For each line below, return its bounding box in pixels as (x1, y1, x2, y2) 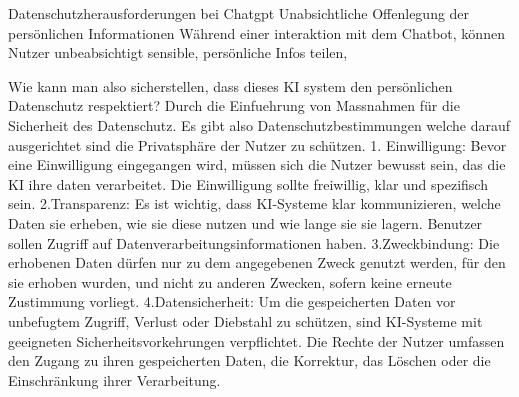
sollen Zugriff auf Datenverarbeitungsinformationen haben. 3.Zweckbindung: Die (8, 232, 500, 253)
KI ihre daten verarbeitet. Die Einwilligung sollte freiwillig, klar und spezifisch (8, 173, 488, 194)
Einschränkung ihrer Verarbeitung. (8, 369, 221, 390)
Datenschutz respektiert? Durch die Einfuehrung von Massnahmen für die (8, 95, 460, 116)
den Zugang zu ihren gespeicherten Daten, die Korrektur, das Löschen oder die (8, 350, 491, 371)
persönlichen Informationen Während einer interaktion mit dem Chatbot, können (8, 22, 505, 43)
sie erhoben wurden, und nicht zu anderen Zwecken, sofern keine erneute (8, 271, 452, 292)
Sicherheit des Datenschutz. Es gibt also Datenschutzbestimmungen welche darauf (8, 114, 510, 135)
